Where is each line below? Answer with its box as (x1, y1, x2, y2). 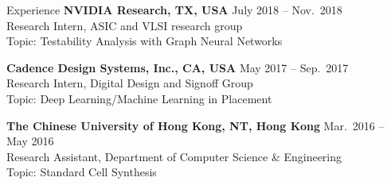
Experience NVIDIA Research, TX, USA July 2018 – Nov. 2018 (6, 2, 342, 17)
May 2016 (6, 133, 54, 149)
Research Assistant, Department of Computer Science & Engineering (6, 148, 342, 164)
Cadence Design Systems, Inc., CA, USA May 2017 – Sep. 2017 (6, 59, 349, 75)
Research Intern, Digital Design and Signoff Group (6, 75, 253, 91)
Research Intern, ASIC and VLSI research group (6, 17, 243, 33)
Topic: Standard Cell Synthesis (6, 164, 157, 180)
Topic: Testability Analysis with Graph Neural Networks (6, 33, 283, 49)
